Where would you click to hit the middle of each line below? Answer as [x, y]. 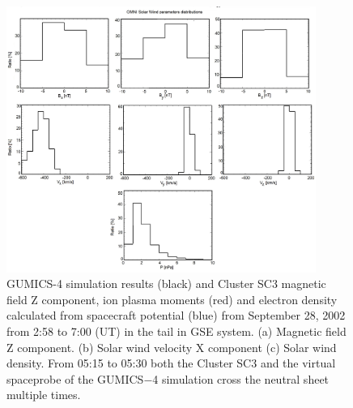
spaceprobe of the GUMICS [75, 378]
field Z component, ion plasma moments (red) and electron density [172, 299]
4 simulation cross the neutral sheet [241, 378]
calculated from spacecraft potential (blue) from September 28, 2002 [176, 315]
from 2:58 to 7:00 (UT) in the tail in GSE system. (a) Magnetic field [176, 331]
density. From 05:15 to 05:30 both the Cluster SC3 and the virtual [171, 363]
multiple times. [44, 395]
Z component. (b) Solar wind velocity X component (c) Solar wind [172, 347]
